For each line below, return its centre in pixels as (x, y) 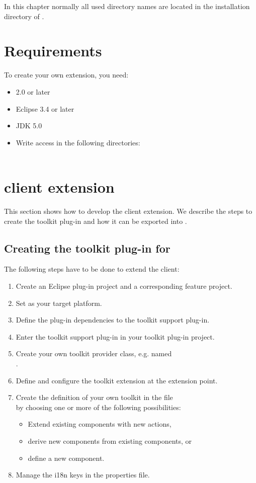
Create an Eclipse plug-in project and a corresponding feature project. (124, 286)
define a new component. (66, 458)
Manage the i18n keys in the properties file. (83, 475)
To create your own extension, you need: (66, 75)
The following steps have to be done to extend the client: (92, 269)
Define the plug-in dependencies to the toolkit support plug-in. (113, 320)
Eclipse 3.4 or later (45, 108)
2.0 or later (33, 91)
